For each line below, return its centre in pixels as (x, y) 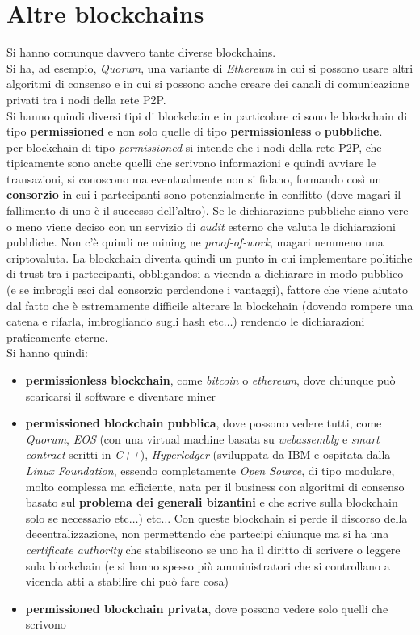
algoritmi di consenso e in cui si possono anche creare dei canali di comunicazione (208, 84)
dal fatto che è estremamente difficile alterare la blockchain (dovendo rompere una (210, 305)
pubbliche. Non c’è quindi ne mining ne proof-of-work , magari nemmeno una (195, 242)
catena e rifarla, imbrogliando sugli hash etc (115, 321)
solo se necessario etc (77, 517)
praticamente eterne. (57, 336)
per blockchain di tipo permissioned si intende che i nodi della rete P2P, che (194, 147)
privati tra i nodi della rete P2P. (86, 99)
